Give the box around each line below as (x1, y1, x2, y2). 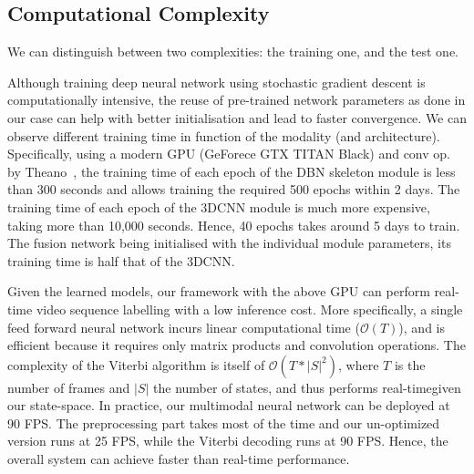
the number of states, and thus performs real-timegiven (153, 377, 461, 397)
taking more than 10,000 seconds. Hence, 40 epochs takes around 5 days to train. (7, 215, 460, 234)
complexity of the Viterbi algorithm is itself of (7, 355, 265, 374)
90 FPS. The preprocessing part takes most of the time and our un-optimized (7, 413, 440, 432)
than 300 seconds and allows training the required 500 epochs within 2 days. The (7, 180, 460, 199)
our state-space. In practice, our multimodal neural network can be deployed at (7, 396, 450, 415)
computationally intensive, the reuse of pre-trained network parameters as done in (7, 90, 466, 109)
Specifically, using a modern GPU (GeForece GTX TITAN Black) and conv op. (7, 144, 450, 163)
